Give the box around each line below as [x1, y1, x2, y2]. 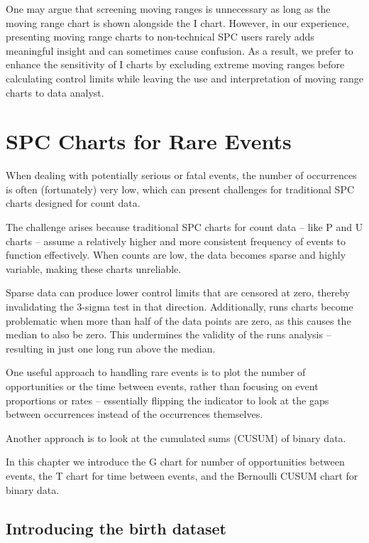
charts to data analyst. [6, 85, 104, 100]
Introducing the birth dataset [6, 517, 226, 539]
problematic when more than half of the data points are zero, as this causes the [6, 313, 351, 328]
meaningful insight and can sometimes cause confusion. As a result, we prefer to [6, 43, 353, 58]
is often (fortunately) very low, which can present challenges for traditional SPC [6, 181, 355, 196]
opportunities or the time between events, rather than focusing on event [6, 379, 319, 393]
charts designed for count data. [6, 195, 141, 210]
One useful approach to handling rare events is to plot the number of [6, 365, 306, 380]
